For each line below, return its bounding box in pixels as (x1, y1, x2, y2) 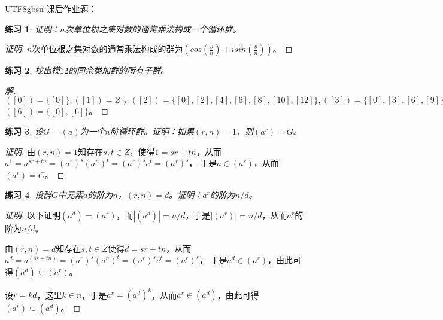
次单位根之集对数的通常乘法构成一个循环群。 (65, 22, 241, 35)
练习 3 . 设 (5, 124, 43, 137)
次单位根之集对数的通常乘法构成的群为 (32, 42, 183, 55)
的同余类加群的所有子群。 (68, 64, 169, 77)
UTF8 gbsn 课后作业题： (5, 2, 97, 14)
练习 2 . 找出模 (5, 64, 60, 77)
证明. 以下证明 (5, 208, 60, 221)
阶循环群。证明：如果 (110, 124, 194, 137)
